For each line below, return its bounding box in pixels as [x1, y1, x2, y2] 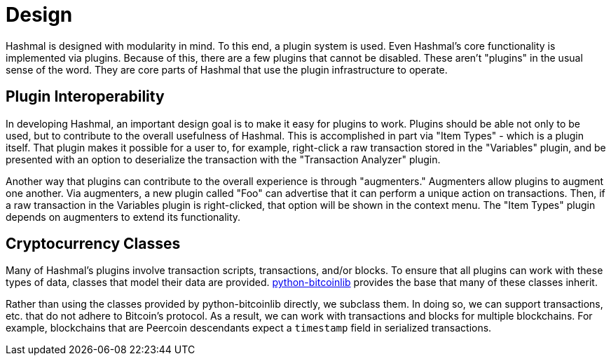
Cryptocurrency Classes [6, 235, 181, 253]
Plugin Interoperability [6, 88, 165, 106]
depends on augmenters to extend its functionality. [6, 210, 241, 223]
